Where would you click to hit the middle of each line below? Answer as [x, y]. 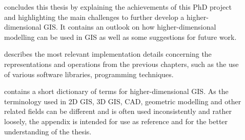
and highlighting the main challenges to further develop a [94, 17]
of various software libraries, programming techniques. [89, 74]
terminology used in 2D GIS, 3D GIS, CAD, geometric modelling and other [123, 101]
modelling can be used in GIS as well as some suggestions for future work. [120, 37]
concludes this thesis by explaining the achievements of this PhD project [118, 7]
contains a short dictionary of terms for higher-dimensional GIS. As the [116, 91]
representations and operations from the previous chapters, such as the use [121, 64]
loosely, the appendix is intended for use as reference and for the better [116, 121]
